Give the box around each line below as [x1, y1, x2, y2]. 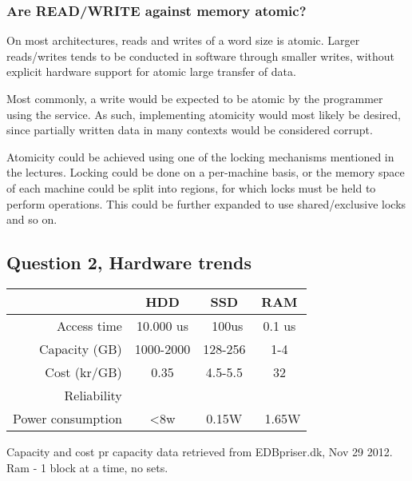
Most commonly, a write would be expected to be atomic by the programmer [6, 90, 383, 106]
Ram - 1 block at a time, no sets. [6, 459, 168, 475]
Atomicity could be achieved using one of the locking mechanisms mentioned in [6, 148, 394, 165]
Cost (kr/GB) [45, 362, 122, 381]
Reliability [64, 385, 122, 404]
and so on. [6, 211, 57, 228]
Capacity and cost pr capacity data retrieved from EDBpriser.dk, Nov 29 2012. [6, 443, 393, 459]
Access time [56, 316, 122, 335]
